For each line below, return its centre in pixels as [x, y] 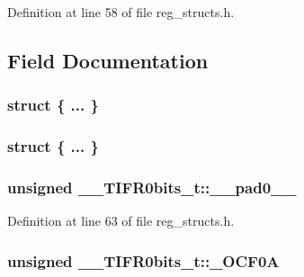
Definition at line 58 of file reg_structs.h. [121, 12]
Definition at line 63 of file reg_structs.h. [121, 221]
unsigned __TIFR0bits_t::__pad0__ [152, 187]
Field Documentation [108, 60]
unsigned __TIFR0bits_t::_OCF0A [143, 260]
